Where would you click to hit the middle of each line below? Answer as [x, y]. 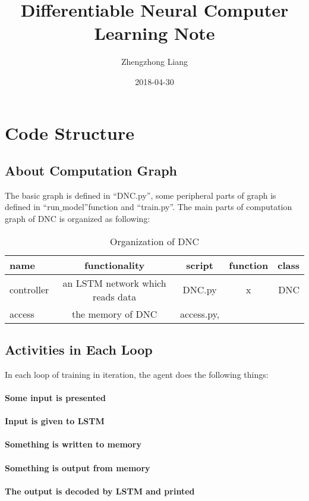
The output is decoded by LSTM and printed [100, 491]
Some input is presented [56, 398]
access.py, [200, 314]
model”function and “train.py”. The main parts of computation [177, 207]
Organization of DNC [154, 241]
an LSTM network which [114, 283]
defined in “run [32, 207]
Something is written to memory [73, 444]
